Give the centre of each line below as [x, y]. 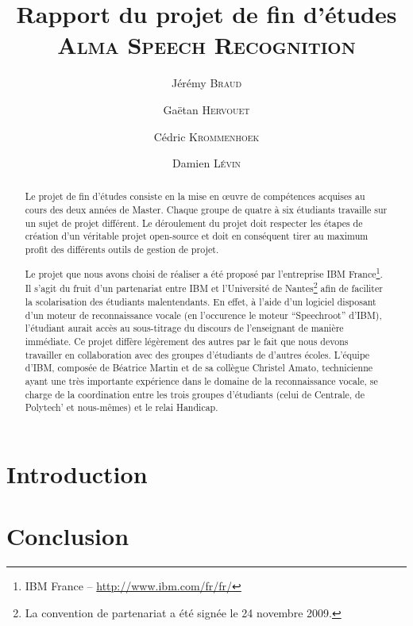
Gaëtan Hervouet [206, 109]
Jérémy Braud [206, 83]
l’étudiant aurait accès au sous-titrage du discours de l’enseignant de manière [184, 328]
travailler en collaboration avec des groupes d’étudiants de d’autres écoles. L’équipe [197, 354]
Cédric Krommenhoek [206, 136]
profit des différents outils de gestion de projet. [122, 250]
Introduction [77, 473]
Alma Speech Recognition [206, 45]
